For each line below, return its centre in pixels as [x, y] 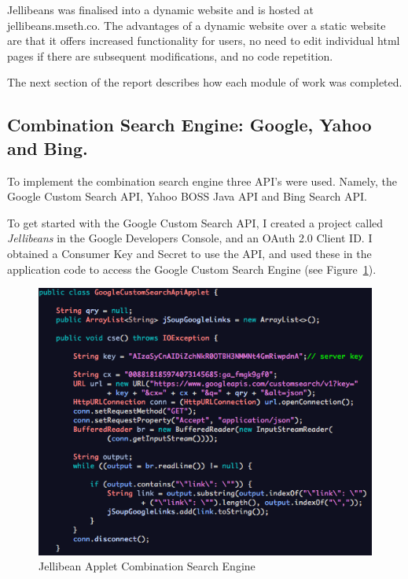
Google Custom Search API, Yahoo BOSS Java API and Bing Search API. [187, 196]
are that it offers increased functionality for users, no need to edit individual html [204, 41]
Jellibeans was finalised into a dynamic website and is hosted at [160, 9]
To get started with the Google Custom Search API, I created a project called [195, 222]
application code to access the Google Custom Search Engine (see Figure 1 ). [192, 269]
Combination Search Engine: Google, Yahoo [189, 125]
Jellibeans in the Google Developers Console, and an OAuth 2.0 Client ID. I [190, 238]
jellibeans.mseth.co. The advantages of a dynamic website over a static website [197, 25]
